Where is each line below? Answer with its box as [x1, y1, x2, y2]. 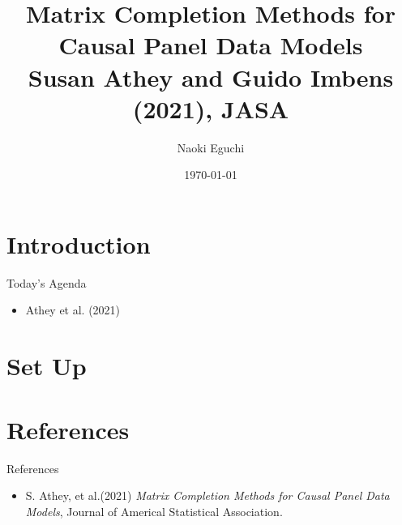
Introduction [6, 227, 151, 260]
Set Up [6, 349, 87, 382]
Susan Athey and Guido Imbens [28, 60, 394, 93]
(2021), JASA [132, 92, 289, 125]
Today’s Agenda [6, 274, 87, 291]
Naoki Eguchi [177, 139, 245, 156]
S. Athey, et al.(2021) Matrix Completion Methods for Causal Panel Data [25, 487, 390, 504]
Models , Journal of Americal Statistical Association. [25, 502, 283, 519]
